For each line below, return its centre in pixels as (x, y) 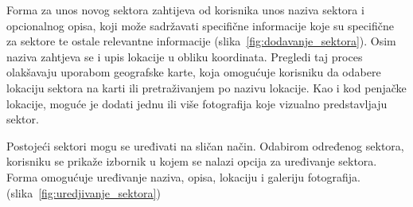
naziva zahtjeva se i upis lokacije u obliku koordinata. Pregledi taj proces (185, 56)
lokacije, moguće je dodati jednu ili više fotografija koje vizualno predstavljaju (197, 103)
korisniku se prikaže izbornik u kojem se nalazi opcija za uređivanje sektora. (192, 161)
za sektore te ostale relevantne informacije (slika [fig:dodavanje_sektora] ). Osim (201, 41)
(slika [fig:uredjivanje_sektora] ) (84, 192)
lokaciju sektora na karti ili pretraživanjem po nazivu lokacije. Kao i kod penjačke (206, 87)
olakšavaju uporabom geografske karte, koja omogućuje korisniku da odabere (194, 72)
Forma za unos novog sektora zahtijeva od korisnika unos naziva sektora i (185, 10)
